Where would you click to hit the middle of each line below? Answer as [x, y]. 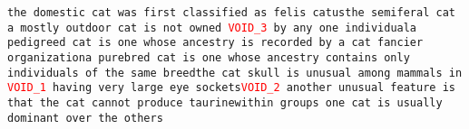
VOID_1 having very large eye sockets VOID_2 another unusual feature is [231, 88]
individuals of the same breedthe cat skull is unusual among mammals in [235, 73]
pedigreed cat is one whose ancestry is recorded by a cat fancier [215, 43]
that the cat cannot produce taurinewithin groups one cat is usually [225, 102]
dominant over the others [85, 118]
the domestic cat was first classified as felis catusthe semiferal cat [231, 13]
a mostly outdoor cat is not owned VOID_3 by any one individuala [212, 28]
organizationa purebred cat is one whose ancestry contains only [209, 57]
